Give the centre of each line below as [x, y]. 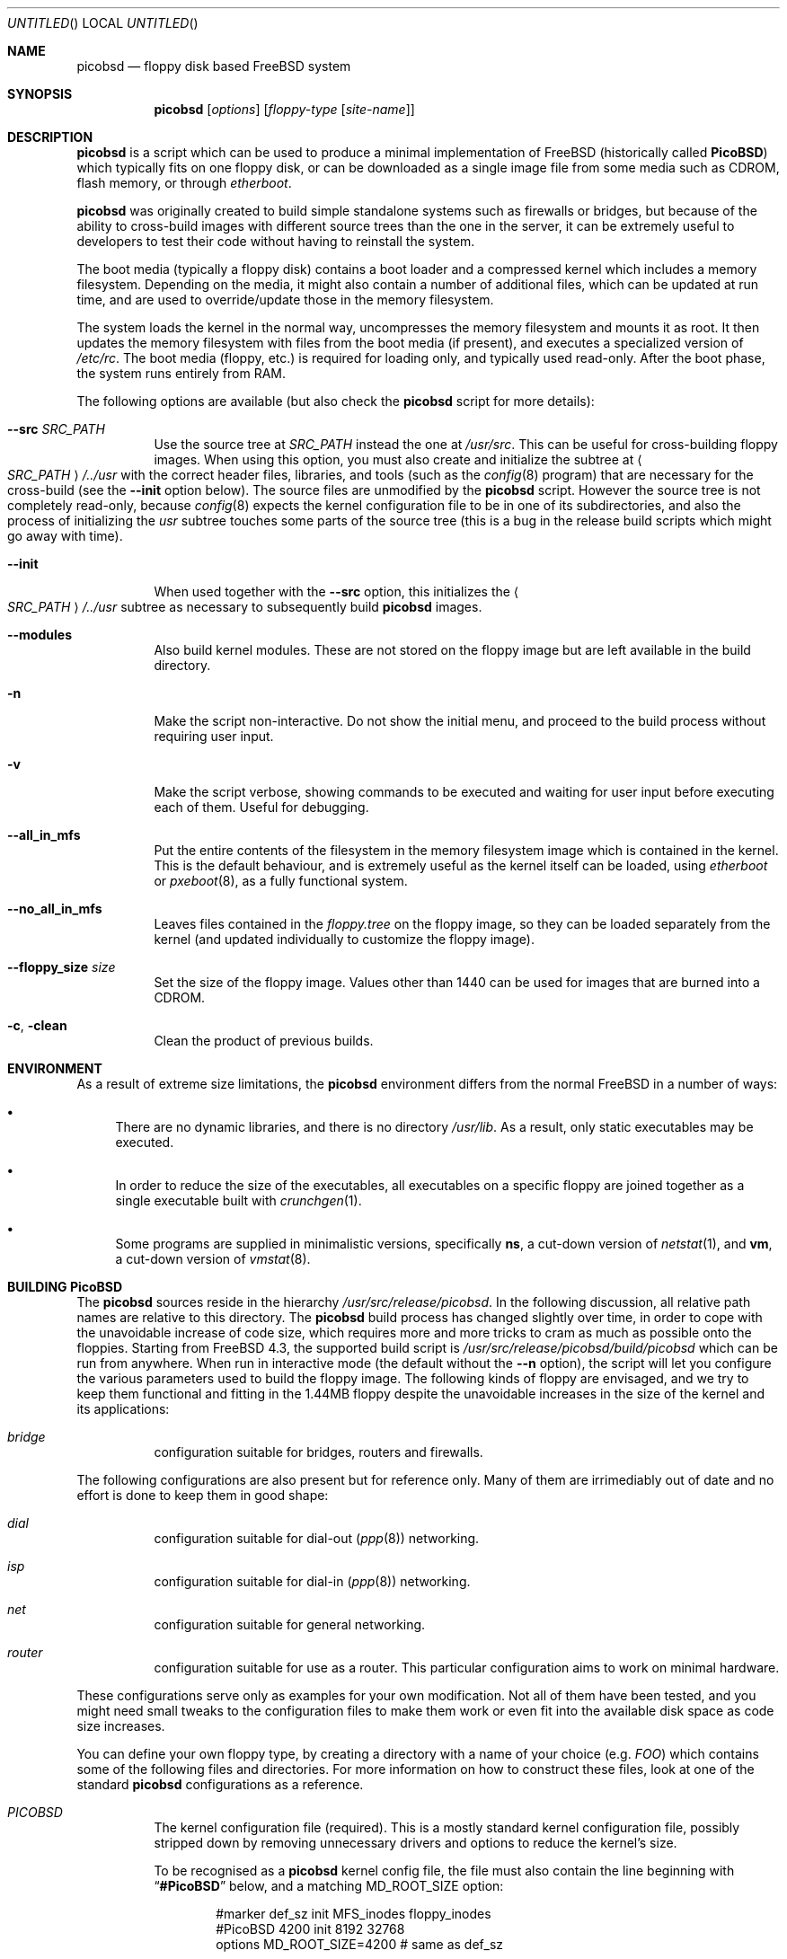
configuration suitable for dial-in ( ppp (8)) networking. [312, 1581]
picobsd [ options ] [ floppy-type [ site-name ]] [284, 109]
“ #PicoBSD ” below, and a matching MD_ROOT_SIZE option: [329, 1886]
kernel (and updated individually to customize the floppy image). [344, 939]
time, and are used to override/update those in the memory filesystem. [285, 300]
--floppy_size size [62, 967]
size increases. [121, 1726]
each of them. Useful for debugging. [261, 807]
